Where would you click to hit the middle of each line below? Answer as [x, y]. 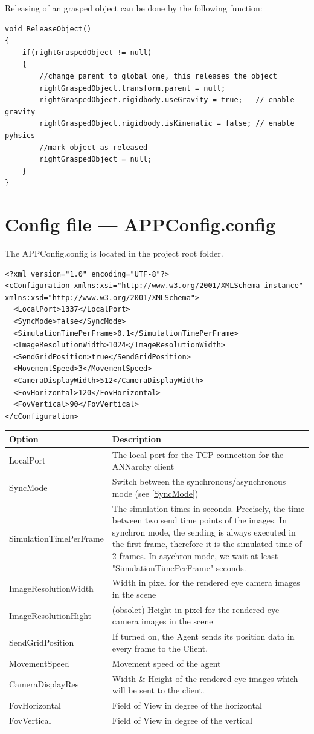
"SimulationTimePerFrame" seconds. [179, 567]
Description [136, 438]
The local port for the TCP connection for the [198, 454]
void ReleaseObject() [48, 29]
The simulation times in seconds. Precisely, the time [208, 508]
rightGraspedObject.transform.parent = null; [133, 88]
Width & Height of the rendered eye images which [205, 678]
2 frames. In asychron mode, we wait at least [195, 555]
